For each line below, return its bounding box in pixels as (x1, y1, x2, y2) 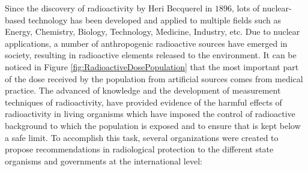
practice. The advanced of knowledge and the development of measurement (5, 84, 281, 97)
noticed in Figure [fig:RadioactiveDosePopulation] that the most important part (5, 60, 299, 73)
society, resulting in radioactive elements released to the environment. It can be (5, 49, 297, 61)
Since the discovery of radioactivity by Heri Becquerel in (5, 2, 213, 14)
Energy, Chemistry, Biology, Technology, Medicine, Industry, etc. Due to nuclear (5, 25, 300, 38)
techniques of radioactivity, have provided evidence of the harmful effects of (5, 95, 282, 108)
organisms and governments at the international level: (5, 154, 202, 167)
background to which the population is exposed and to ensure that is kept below (5, 119, 301, 131)
